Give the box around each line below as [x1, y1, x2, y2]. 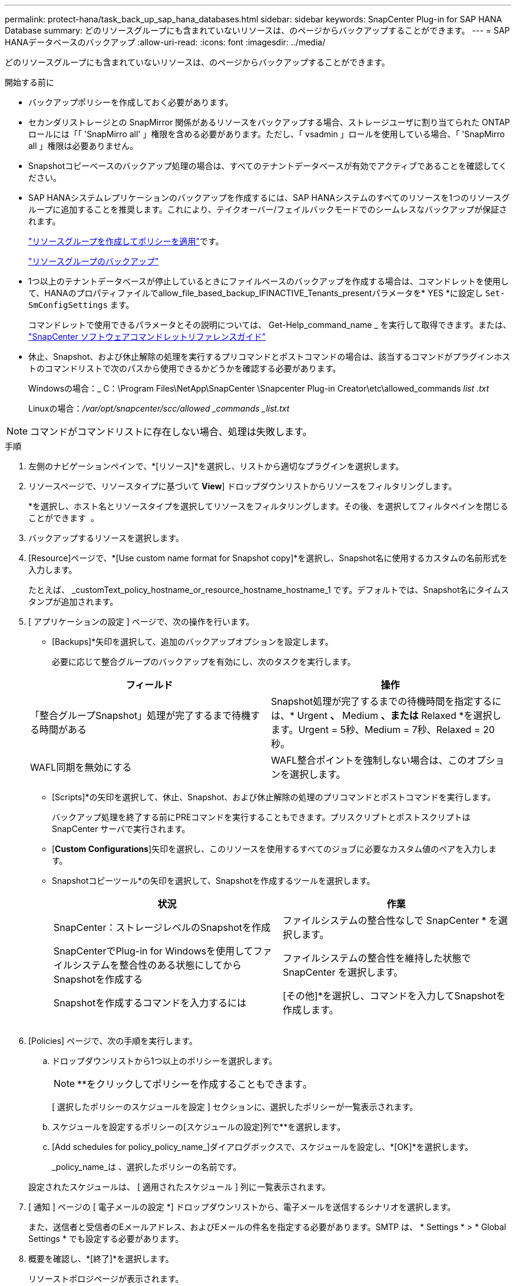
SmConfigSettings [28, 300, 108, 310]
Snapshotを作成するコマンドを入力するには [54, 997, 247, 1009]
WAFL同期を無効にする [30, 761, 132, 773]
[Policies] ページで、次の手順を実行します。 [28, 1036, 197, 1046]
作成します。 [283, 1004, 339, 1016]
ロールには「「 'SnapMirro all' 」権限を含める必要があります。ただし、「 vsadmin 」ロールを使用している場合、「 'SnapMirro [28, 129, 505, 139]
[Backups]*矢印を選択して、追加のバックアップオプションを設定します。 [52, 637, 333, 647]
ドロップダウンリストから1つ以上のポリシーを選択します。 [52, 1056, 277, 1066]
